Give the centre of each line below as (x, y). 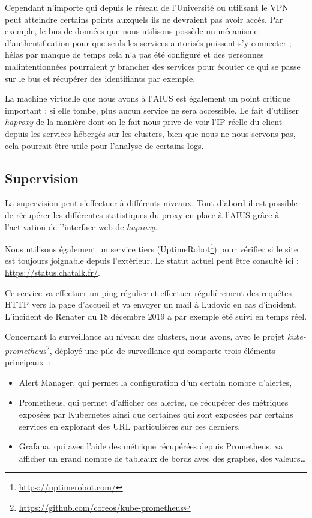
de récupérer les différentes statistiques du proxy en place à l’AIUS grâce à (142, 214)
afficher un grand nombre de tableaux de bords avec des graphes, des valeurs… (162, 458)
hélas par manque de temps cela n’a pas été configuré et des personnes (134, 54)
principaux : (28, 362)
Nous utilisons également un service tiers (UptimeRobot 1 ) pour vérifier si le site (151, 248)
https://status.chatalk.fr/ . (52, 272)
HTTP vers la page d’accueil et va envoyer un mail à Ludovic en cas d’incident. (151, 304)
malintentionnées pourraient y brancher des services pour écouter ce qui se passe (153, 66)
